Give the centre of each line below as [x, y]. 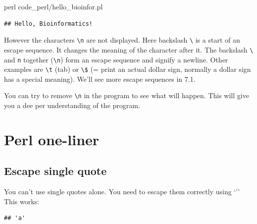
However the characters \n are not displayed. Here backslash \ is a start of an [122, 40]
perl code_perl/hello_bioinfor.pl [53, 6]
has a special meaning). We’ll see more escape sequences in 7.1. [100, 79]
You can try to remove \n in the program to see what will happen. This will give [127, 95]
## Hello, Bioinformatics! [48, 24]
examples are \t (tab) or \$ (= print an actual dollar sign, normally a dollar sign [128, 69]
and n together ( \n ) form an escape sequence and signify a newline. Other [116, 59]
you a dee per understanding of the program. [72, 105]
